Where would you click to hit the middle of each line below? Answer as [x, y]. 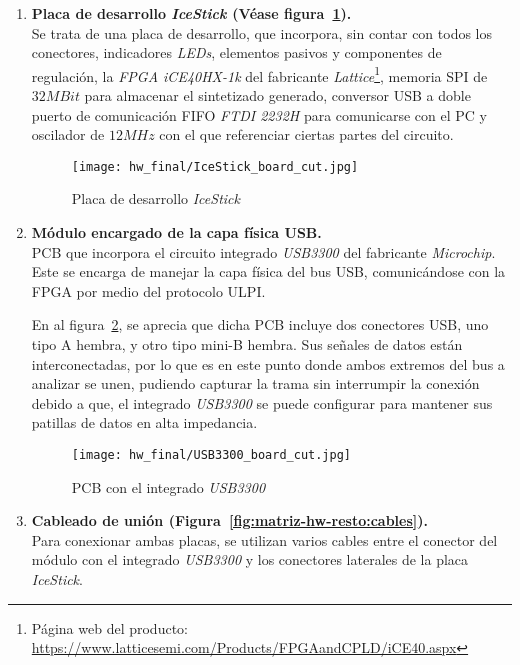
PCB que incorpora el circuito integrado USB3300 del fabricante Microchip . [263, 251]
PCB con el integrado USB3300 [168, 486]
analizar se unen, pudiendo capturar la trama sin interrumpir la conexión [255, 383]
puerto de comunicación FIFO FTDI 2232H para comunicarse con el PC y [259, 114]
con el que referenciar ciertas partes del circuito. [306, 134]
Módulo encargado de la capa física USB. [176, 232]
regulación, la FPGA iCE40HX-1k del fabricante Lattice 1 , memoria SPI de [259, 74]
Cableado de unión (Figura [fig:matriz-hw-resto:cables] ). [230, 520]
